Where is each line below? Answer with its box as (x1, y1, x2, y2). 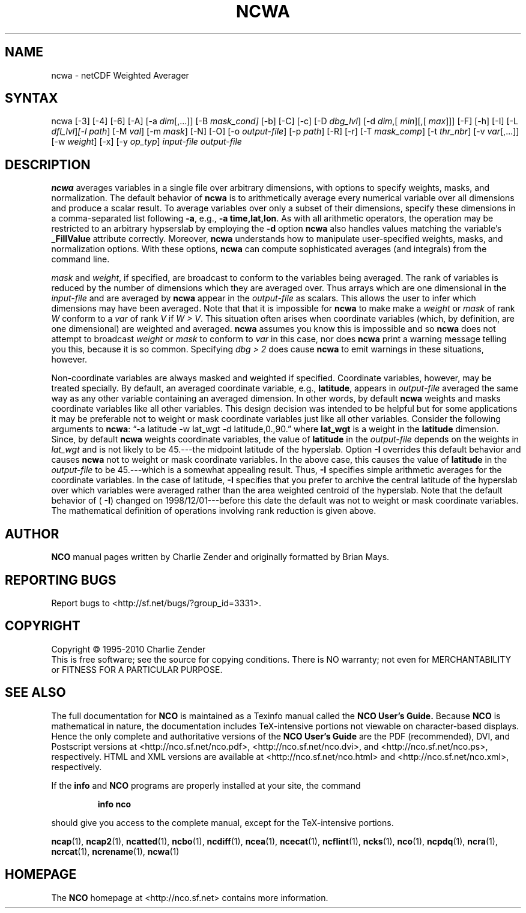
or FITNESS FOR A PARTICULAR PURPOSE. (51, 664, 223, 675)
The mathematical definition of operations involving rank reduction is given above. (51, 505, 376, 516)
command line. (51, 254, 110, 265)
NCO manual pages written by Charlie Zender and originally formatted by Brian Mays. (51, 552, 390, 562)
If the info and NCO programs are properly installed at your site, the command (51, 780, 361, 791)
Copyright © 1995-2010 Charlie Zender (51, 643, 206, 654)
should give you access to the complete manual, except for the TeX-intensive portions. (51, 817, 394, 828)
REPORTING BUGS (5, 572, 116, 588)
